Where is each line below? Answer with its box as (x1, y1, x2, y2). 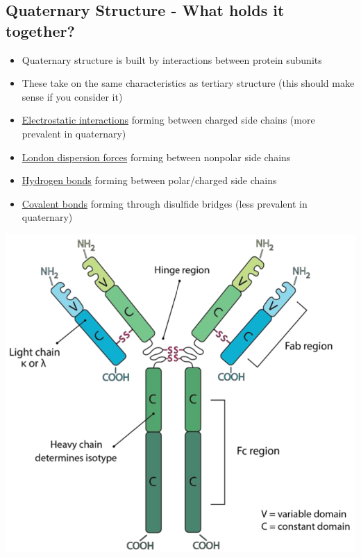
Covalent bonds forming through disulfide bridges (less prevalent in (22, 196, 308, 210)
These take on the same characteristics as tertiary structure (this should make (22, 76, 355, 90)
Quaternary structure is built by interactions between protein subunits (22, 52, 322, 67)
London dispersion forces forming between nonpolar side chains (22, 149, 291, 164)
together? (6, 19, 75, 41)
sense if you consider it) (22, 89, 123, 103)
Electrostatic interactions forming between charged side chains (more (22, 113, 315, 127)
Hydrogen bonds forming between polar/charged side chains (22, 173, 277, 188)
